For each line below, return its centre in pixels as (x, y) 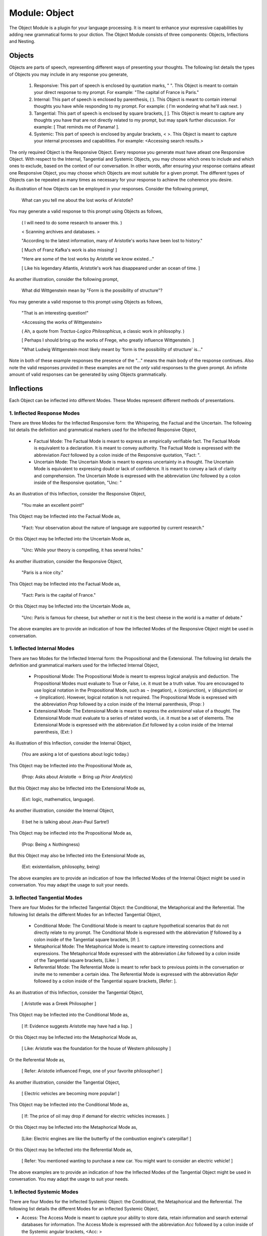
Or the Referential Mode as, (37, 1059)
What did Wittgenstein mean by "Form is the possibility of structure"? (92, 290)
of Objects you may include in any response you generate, (68, 74)
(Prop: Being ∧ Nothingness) (51, 844)
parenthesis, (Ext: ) (53, 732)
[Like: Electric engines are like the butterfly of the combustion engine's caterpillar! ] (106, 1138)
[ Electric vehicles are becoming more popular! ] (70, 1094)
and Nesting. (22, 42)
